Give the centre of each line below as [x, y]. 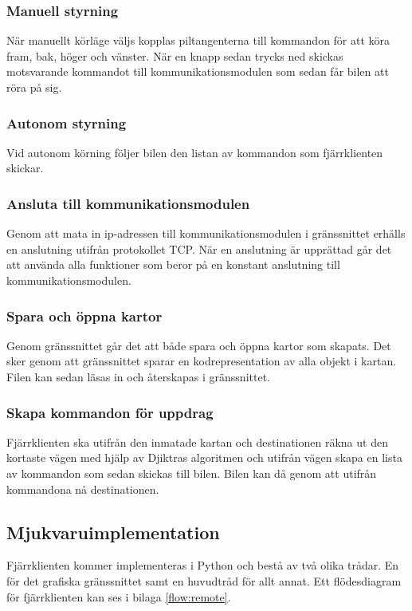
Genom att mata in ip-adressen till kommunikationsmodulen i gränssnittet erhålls [206, 233]
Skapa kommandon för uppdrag [110, 412]
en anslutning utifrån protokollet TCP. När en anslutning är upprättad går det [199, 248]
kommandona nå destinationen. [83, 489]
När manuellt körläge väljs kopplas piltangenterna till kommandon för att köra [198, 40]
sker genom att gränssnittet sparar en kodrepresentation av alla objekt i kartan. [202, 361]
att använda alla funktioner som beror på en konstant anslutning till [173, 264]
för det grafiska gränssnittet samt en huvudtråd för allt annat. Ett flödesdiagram [204, 580]
